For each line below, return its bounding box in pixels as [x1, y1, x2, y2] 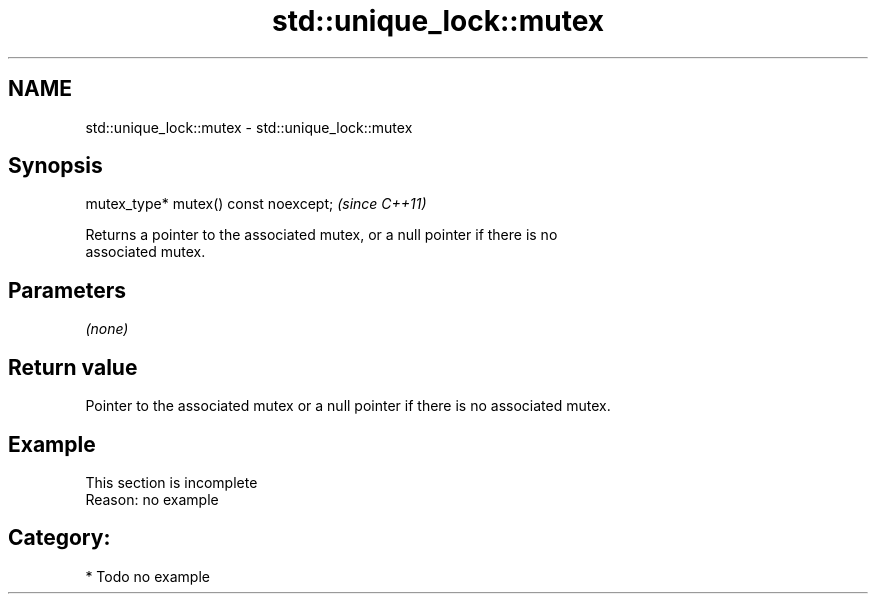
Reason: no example [85, 490, 219, 508]
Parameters [8, 277, 126, 303]
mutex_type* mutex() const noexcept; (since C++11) [85, 195, 427, 213]
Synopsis [8, 153, 103, 179]
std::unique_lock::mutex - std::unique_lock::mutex [85, 118, 413, 136]
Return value [8, 354, 138, 380]
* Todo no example [85, 567, 210, 585]
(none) [85, 320, 129, 338]
